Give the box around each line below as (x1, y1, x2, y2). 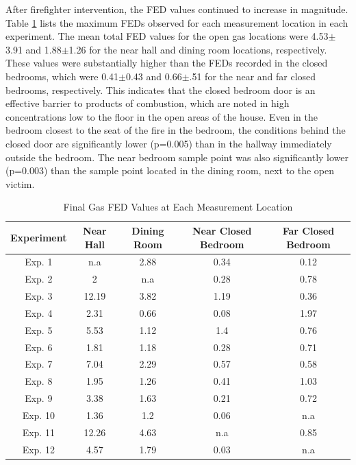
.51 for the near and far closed (189, 69, 316, 83)
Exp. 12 (22, 442, 55, 456)
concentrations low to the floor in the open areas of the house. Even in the (5, 109, 318, 123)
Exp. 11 (22, 425, 55, 439)
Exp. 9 (25, 391, 53, 405)
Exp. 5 (25, 322, 53, 337)
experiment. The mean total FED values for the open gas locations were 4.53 (5, 29, 329, 43)
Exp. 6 (25, 339, 53, 354)
